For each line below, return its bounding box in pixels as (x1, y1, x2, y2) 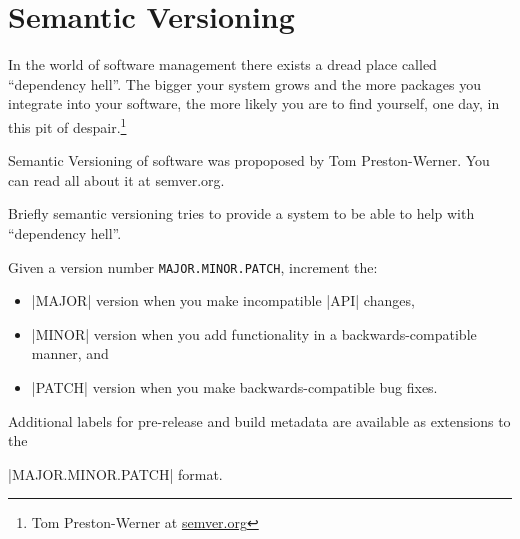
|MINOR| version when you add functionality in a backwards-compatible (31, 323, 477, 344)
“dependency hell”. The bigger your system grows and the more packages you (8, 73, 481, 94)
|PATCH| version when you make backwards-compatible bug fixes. (31, 376, 438, 397)
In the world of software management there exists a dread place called (8, 54, 437, 75)
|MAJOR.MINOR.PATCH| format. (8, 463, 223, 484)
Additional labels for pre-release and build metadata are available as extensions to (8, 410, 511, 431)
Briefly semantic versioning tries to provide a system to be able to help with (8, 203, 475, 224)
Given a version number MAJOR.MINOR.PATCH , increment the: (8, 256, 378, 277)
